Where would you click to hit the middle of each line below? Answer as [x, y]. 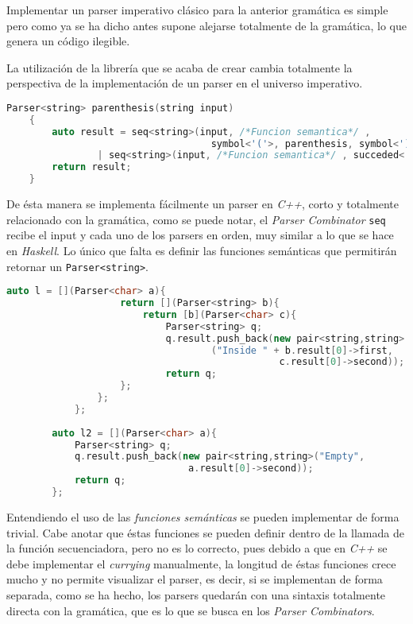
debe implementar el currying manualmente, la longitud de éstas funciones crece [201, 563]
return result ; [92, 167]
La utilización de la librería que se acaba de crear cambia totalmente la [179, 67]
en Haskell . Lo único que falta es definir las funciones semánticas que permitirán [202, 250]
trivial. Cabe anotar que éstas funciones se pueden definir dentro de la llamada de [205, 532]
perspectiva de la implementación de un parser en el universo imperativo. [185, 83]
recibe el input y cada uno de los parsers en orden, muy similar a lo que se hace [200, 235]
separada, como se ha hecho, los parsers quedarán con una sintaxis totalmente [196, 594]
